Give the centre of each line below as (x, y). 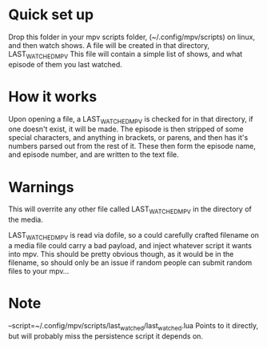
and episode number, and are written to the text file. (94, 154)
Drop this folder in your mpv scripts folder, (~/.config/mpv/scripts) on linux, (132, 37)
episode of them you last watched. (65, 64)
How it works (53, 96)
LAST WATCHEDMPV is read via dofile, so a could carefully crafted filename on (134, 236)
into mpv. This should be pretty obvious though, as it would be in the (121, 254)
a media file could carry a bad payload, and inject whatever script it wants (130, 245)
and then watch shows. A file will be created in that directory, (109, 45)
